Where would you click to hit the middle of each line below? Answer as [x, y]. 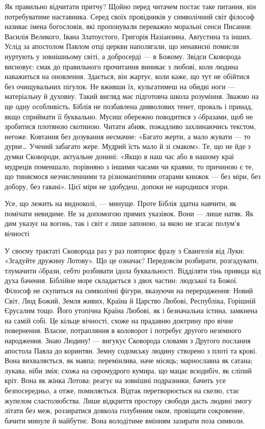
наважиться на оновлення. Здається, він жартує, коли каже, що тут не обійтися [127, 76]
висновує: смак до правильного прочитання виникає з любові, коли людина [122, 66]
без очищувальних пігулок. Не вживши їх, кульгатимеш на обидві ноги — [120, 86]
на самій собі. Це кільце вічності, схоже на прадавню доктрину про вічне [119, 320]
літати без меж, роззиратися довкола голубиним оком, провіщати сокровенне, [125, 410]
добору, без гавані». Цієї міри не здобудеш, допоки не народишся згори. [117, 186]
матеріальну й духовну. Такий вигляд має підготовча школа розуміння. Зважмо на [132, 96]
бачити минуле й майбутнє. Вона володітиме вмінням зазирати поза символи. [125, 420]
